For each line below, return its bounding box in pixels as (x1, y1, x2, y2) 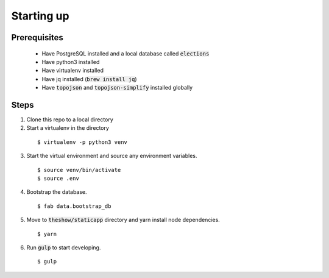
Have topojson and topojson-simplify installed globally (41, 84, 193, 91)
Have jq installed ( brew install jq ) (41, 75, 137, 82)
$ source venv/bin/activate (37, 166, 121, 173)
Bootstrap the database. (26, 188, 88, 196)
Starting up (11, 9, 69, 23)
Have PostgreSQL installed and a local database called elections (41, 49, 210, 57)
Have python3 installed (41, 58, 100, 65)
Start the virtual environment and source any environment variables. (26, 152, 197, 160)
